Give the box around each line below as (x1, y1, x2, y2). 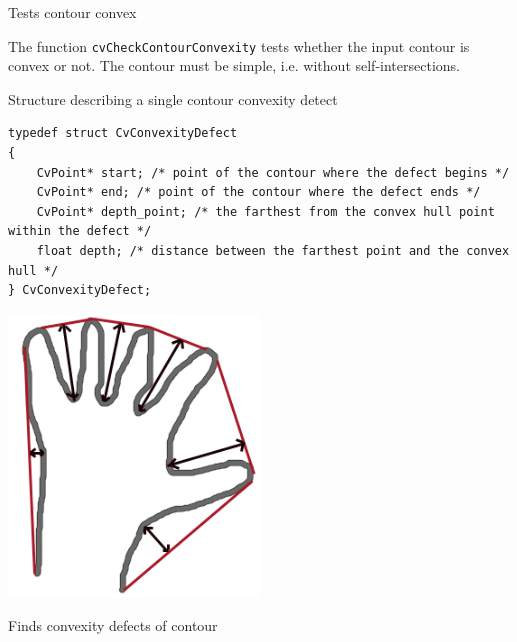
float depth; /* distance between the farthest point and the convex (36, 244, 510, 258)
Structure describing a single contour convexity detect (8, 88, 338, 109)
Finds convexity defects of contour (8, 614, 218, 635)
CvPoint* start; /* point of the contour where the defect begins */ (36, 165, 510, 180)
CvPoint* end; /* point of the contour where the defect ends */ (36, 185, 481, 200)
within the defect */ (8, 224, 152, 239)
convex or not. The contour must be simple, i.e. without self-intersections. (8, 55, 460, 76)
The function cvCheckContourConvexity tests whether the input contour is (8, 35, 470, 56)
